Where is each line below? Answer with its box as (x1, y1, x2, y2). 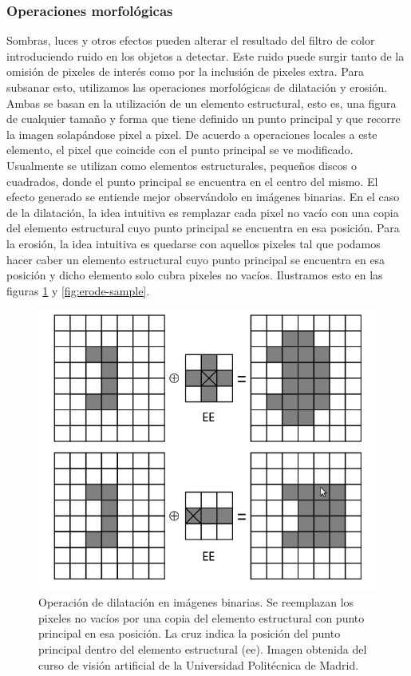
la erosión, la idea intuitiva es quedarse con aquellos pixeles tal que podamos (6, 235, 381, 251)
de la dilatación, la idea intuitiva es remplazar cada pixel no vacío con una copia (6, 204, 399, 220)
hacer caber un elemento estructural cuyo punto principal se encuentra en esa (6, 251, 385, 267)
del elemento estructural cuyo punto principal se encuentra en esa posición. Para (6, 219, 400, 236)
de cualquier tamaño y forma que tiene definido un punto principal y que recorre (6, 110, 401, 127)
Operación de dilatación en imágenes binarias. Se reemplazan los (38, 594, 354, 611)
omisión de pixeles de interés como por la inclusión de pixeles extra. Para (6, 63, 364, 80)
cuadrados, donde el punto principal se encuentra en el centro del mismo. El (6, 172, 378, 189)
